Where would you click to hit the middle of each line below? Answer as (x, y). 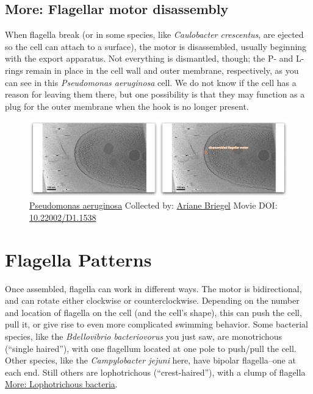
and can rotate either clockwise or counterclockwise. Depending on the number (152, 300)
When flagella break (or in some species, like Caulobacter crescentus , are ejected (154, 34)
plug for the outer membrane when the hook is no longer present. (127, 106)
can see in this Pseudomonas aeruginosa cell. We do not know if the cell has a (151, 82)
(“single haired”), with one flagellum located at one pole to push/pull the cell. (151, 348)
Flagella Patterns (78, 259)
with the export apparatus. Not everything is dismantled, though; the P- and (149, 58)
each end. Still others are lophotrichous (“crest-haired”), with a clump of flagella (155, 372)
